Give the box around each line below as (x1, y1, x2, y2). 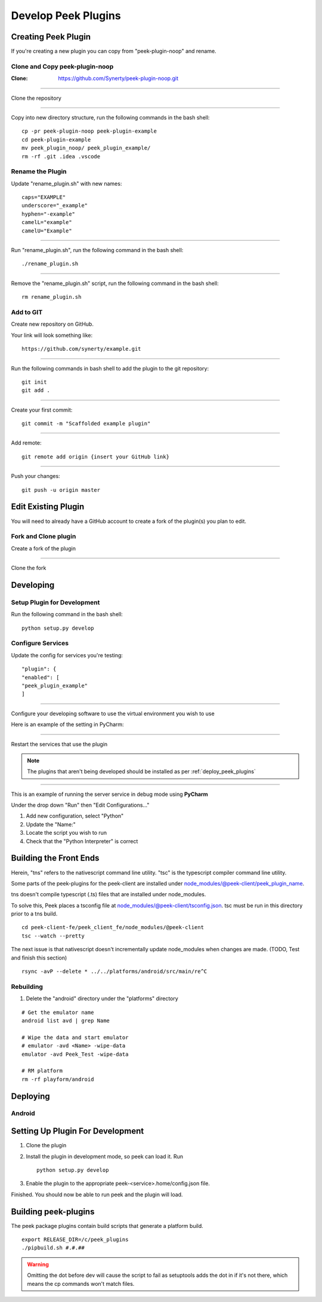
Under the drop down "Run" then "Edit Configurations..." (11, 801, 150, 809)
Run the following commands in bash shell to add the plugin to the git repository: (11, 364, 209, 372)
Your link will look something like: (11, 332, 92, 339)
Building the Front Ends (11, 853, 100, 863)
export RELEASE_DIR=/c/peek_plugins (21, 1236, 129, 1243)
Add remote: (11, 439, 42, 446)
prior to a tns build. (11, 910, 58, 917)
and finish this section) (11, 954, 67, 961)
